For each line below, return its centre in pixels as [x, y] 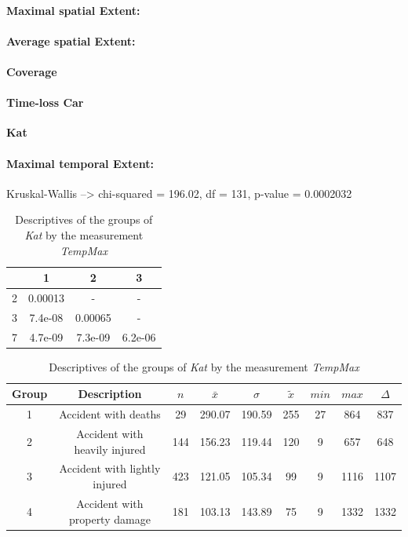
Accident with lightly [110, 468]
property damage [109, 519]
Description [110, 394]
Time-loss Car [45, 102]
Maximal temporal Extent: [80, 163]
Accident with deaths [110, 414]
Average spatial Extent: [71, 40]
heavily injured [110, 449]
